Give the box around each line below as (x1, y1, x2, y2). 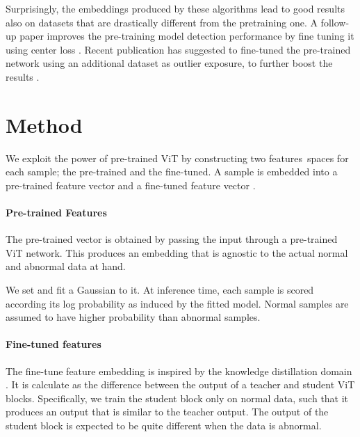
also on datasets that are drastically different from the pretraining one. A (6, 15, 318, 29)
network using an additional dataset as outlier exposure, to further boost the (6, 56, 333, 70)
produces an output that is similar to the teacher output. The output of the (6, 404, 329, 419)
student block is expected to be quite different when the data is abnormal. (6, 418, 322, 432)
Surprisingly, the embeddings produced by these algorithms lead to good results (6, 1, 345, 15)
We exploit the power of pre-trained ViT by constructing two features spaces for (6, 150, 349, 165)
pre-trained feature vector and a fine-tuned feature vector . (6, 177, 256, 192)
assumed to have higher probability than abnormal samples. (6, 310, 261, 324)
